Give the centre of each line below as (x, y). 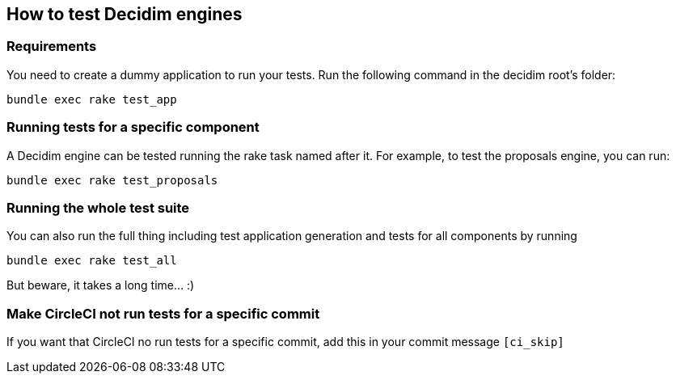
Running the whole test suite (98, 207)
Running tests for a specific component (133, 127)
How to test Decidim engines (125, 14)
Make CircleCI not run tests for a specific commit (163, 313)
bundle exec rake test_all (92, 261)
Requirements (52, 46)
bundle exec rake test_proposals (112, 180)
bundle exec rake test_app (92, 99)
